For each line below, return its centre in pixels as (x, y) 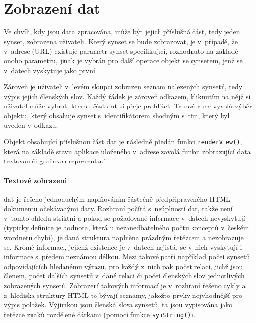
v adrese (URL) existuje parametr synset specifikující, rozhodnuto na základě (121, 51)
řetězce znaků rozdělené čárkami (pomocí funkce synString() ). (100, 314)
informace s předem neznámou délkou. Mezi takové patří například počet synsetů (127, 256)
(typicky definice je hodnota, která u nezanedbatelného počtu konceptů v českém (127, 228)
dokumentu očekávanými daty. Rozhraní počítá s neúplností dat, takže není (118, 208)
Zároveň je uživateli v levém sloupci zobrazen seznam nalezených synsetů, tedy (123, 87)
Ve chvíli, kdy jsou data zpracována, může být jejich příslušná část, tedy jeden (122, 32)
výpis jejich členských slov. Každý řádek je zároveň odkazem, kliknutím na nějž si (127, 96)
